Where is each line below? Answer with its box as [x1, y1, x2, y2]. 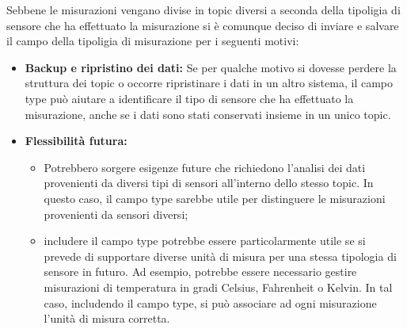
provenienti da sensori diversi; [44, 205, 188, 222]
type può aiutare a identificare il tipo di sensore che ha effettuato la [25, 90, 354, 106]
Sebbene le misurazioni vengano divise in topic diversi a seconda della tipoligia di [6, 2, 401, 17]
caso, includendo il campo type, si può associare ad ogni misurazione [44, 294, 377, 311]
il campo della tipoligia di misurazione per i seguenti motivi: [6, 33, 299, 49]
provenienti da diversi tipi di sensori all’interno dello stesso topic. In [44, 174, 374, 191]
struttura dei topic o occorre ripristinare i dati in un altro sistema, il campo [25, 75, 393, 91]
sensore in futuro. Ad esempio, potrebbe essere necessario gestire [44, 263, 357, 280]
